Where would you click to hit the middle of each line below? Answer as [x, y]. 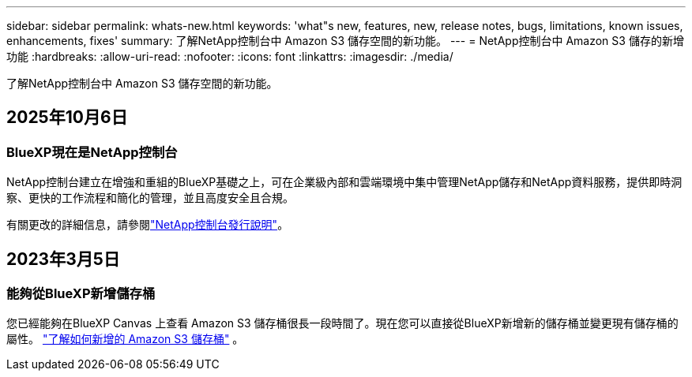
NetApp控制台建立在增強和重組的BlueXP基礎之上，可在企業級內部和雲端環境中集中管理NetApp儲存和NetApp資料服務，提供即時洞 [344, 182]
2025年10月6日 [67, 118]
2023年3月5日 [63, 259]
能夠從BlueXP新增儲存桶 [81, 294]
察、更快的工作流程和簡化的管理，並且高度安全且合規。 [150, 198]
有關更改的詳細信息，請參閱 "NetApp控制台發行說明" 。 [148, 225]
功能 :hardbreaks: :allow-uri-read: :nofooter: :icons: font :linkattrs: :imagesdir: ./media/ [230, 56]
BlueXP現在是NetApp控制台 [92, 152]
